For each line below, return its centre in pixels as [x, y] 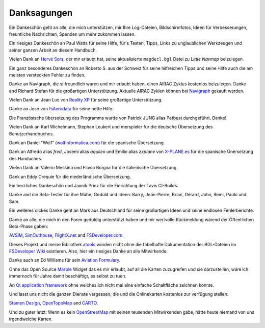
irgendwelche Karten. [31, 319]
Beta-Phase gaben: [29, 226]
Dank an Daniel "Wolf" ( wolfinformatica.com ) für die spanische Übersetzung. [87, 143]
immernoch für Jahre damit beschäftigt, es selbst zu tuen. [68, 276]
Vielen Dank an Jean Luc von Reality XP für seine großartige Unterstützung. [86, 100]
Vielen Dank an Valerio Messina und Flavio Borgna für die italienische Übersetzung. [93, 168]
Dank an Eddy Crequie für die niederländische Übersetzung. [70, 177]
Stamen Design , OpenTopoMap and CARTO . [53, 303]
